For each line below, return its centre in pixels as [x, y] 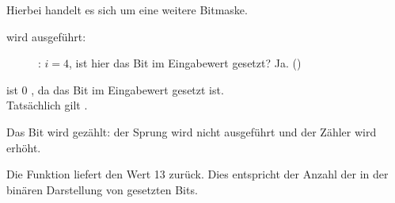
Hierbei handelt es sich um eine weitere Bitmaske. [127, 10]
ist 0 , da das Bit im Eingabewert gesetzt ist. [115, 89]
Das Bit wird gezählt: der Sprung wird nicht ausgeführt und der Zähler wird [192, 131]
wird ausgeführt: [46, 36]
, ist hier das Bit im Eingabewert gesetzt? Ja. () [185, 63]
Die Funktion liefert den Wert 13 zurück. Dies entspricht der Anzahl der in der [197, 174]
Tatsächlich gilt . [47, 105]
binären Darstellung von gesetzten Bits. [102, 189]
